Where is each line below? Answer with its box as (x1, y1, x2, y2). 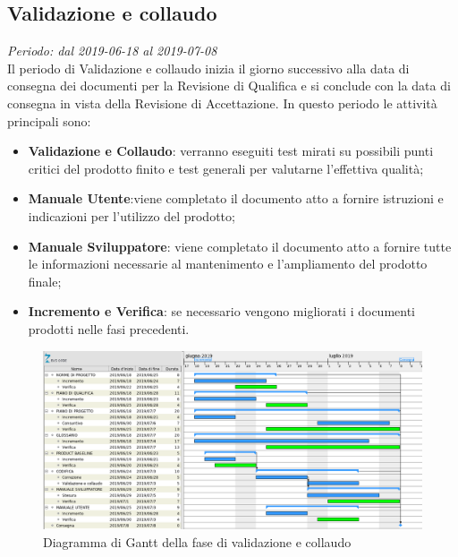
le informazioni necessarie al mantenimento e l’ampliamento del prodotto (28, 254, 428, 273)
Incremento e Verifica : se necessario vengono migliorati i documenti (28, 302, 416, 321)
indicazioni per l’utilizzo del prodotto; (28, 206, 235, 225)
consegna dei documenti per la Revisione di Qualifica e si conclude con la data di (7, 76, 451, 95)
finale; (28, 271, 62, 290)
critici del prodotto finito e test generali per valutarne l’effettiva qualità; (28, 159, 424, 177)
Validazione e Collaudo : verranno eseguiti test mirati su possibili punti (28, 141, 434, 160)
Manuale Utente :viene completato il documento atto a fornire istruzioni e (28, 189, 444, 208)
